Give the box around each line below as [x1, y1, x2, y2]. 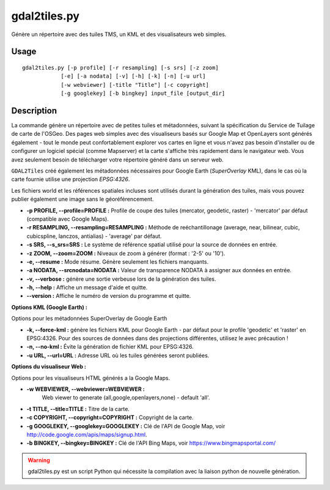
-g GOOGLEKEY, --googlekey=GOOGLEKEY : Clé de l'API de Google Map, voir [26, 422, 226, 429]
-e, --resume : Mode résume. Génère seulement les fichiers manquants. [26, 258, 209, 265]
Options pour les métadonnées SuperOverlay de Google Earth [11, 315, 167, 322]
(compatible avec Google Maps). [26, 215, 109, 223]
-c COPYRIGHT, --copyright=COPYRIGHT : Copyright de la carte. [26, 414, 194, 421]
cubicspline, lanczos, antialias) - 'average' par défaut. [26, 232, 162, 240]
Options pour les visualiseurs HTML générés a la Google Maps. [11, 374, 170, 382]
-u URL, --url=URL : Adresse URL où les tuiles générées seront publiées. [26, 352, 210, 359]
